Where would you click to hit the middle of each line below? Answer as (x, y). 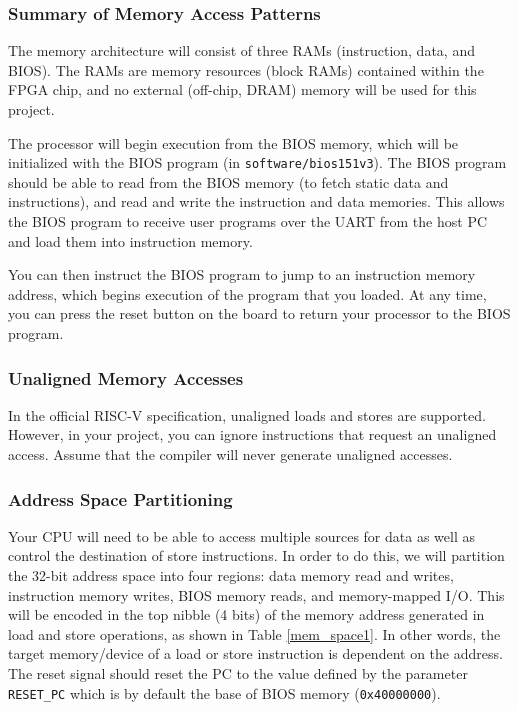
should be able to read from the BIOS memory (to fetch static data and (228, 181)
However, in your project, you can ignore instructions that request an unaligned (252, 434)
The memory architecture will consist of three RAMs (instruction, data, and (241, 50)
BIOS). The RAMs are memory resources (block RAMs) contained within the (246, 69)
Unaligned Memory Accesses (126, 377)
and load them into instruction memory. (130, 240)
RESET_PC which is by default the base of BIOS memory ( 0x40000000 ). (224, 692)
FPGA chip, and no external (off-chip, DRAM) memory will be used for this (242, 89)
